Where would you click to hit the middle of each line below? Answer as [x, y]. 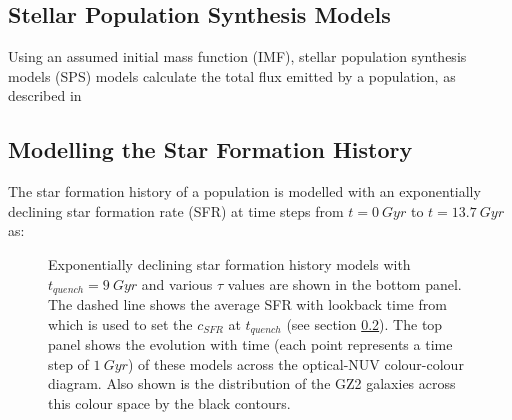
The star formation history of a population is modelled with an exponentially [244, 191]
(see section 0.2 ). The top [364, 323]
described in [45, 95]
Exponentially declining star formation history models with [229, 263]
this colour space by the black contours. [169, 402]
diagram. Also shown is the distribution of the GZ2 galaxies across [252, 383]
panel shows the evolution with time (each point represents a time [250, 344]
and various [177, 283]
